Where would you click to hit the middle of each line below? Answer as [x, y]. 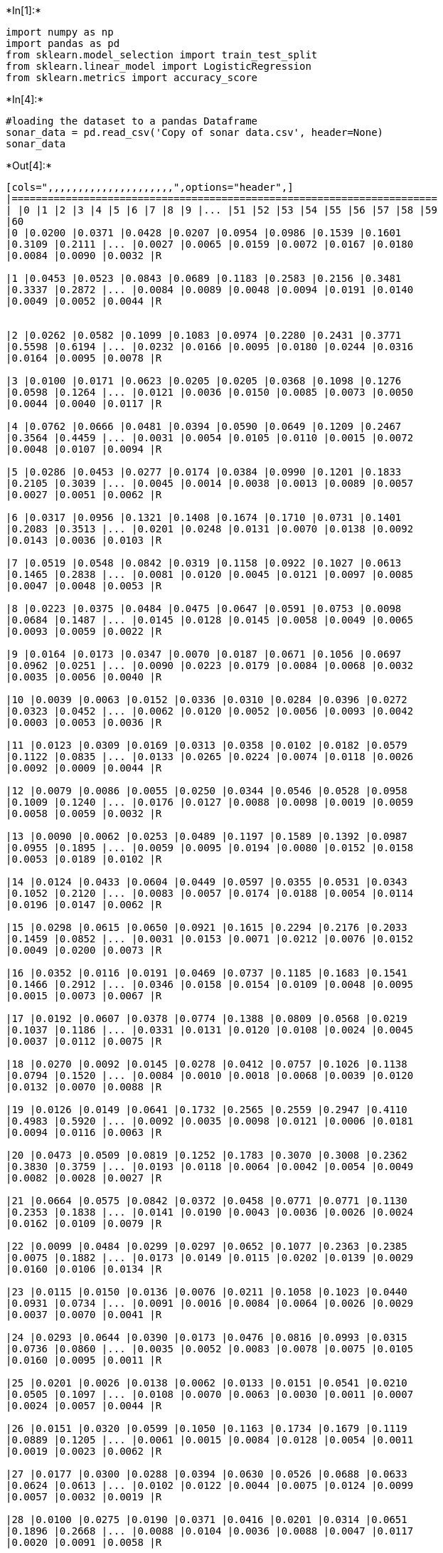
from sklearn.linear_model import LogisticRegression [159, 66]
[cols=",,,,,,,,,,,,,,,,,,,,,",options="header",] [150, 187]
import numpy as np [60, 32]
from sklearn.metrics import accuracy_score [132, 78]
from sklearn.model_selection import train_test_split [162, 55]
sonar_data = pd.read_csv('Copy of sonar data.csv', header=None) [195, 132]
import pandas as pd [63, 43]
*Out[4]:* [29, 165]
